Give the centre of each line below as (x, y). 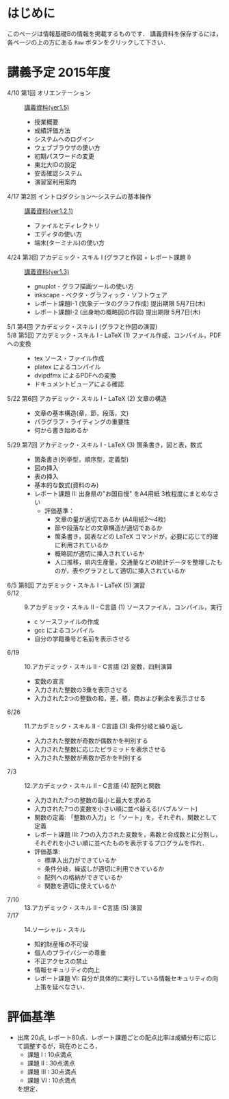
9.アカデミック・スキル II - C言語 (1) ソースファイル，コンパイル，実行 (123, 607)
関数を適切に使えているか (80, 886)
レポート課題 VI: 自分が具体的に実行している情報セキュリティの (123, 978)
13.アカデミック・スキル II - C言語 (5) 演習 (83, 907)
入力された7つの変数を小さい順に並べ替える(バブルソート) (116, 808)
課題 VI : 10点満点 (52, 1080)
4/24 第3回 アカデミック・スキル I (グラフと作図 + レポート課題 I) (99, 257)
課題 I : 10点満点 (50, 1054)
